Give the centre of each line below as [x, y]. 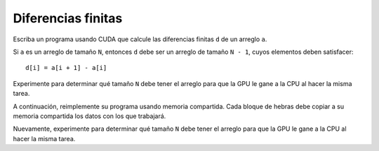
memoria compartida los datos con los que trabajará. [89, 116]
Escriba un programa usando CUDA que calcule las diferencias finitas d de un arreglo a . [140, 39]
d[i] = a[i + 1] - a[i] [66, 68]
